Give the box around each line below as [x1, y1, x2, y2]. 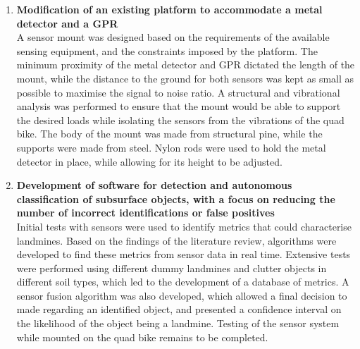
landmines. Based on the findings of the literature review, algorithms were [16, 233, 337, 247]
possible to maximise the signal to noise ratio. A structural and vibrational [16, 85, 340, 99]
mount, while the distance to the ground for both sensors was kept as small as [16, 71, 354, 85]
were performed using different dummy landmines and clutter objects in [16, 260, 327, 275]
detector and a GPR [16, 16, 118, 30]
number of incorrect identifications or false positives [16, 205, 275, 220]
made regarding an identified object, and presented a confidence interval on [16, 302, 342, 317]
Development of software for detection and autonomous [16, 178, 292, 192]
